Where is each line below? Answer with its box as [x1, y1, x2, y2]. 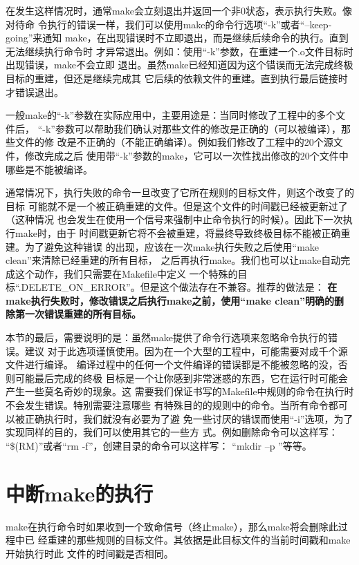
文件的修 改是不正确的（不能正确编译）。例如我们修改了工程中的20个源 [15, 135, 333, 149]
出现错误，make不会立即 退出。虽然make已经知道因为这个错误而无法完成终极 [6, 57, 353, 72]
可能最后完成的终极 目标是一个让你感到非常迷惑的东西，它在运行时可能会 [15, 370, 348, 385]
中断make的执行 [6, 479, 154, 507]
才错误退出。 [6, 84, 64, 99]
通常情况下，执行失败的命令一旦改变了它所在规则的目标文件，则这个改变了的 [6, 185, 354, 200]
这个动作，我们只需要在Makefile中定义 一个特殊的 [15, 266, 238, 280]
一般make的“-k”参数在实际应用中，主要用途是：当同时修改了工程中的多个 [6, 108, 336, 122]
